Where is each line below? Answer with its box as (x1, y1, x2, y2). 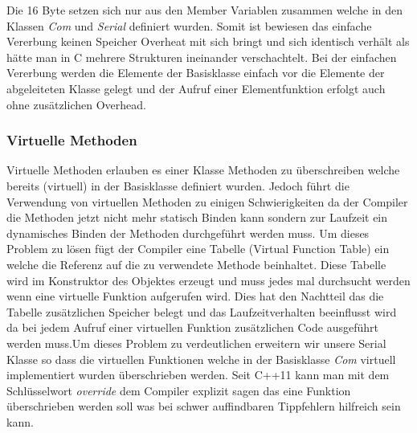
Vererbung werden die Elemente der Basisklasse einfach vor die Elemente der (6, 64, 385, 81)
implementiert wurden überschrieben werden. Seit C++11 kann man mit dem (6, 366, 390, 383)
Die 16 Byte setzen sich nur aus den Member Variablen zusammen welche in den (6, 2, 403, 18)
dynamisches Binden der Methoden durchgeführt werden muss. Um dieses (6, 224, 370, 241)
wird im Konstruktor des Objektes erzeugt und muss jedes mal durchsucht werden (6, 272, 411, 288)
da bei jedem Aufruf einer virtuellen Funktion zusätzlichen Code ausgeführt (6, 319, 378, 336)
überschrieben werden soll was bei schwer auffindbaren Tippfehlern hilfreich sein (6, 398, 401, 415)
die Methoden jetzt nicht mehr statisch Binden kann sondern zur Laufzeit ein (6, 209, 388, 226)
